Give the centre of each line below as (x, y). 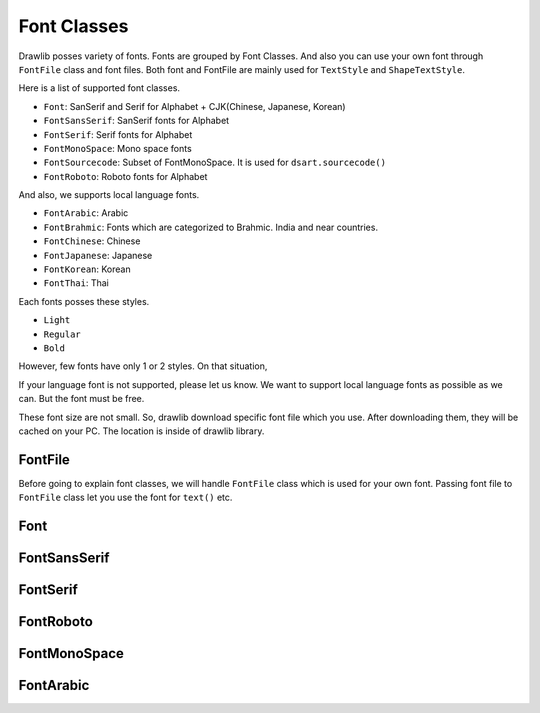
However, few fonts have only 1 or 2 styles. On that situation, (143, 366)
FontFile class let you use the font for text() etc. (125, 497)
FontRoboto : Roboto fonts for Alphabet (125, 176)
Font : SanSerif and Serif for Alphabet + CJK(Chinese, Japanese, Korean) (194, 106)
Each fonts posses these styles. (84, 301)
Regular (62, 334)
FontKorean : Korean (87, 269)
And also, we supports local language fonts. (109, 195)
